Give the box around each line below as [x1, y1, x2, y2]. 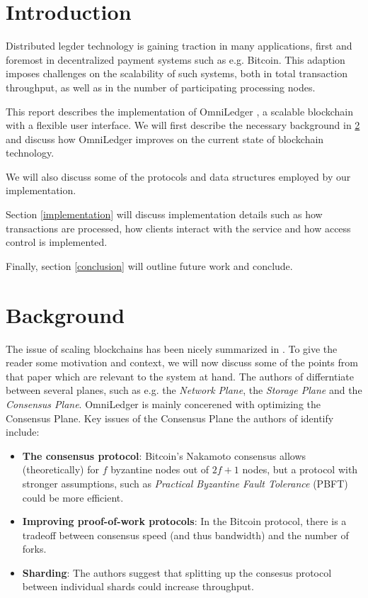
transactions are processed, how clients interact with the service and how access [6, 220, 351, 235]
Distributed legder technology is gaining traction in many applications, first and [6, 38, 352, 53]
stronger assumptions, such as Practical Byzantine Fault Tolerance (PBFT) [22, 475, 348, 490]
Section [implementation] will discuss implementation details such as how [6, 207, 323, 222]
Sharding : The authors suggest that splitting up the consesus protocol [22, 565, 332, 580]
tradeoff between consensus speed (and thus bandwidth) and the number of [22, 527, 349, 542]
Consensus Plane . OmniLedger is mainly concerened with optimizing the [6, 396, 321, 411]
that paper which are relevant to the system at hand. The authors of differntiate [6, 368, 354, 383]
